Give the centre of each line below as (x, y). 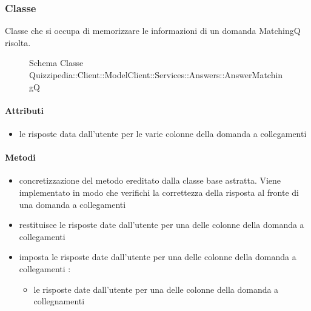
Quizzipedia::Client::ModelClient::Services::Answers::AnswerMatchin (156, 75)
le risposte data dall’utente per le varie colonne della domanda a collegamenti (163, 133)
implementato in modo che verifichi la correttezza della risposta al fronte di (159, 192)
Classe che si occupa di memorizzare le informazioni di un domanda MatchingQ (153, 31)
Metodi (20, 157)
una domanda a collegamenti (72, 204)
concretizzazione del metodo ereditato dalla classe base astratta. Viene (150, 180)
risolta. (18, 42)
